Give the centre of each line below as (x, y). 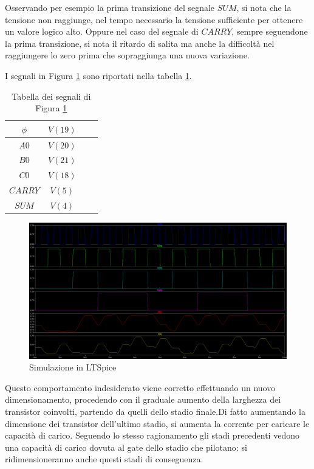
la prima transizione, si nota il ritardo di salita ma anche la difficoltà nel (140, 43)
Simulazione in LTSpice (73, 367)
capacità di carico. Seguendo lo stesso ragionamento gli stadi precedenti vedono (152, 435)
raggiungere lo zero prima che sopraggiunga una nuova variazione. (127, 55)
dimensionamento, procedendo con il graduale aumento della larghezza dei (143, 399)
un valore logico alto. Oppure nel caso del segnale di (102, 31)
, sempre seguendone (270, 31)
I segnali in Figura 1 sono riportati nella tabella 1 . (98, 75)
